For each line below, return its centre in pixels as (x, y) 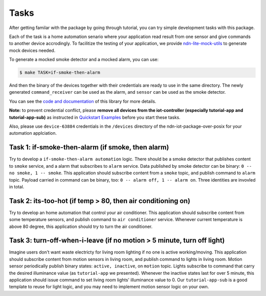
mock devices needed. (32, 50)
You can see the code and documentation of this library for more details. (83, 101)
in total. (17, 186)
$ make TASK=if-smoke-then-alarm (60, 73)
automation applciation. (33, 133)
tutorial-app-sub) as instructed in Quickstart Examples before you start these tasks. (95, 117)
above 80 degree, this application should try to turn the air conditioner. (81, 226)
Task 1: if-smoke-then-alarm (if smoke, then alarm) (89, 147)
